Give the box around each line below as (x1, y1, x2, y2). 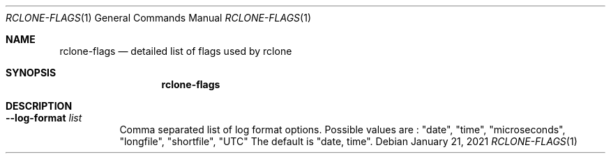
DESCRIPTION (6, 100, 73, 112)
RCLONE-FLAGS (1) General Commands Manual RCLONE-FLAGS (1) (6, 12, 312, 24)
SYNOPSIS (6, 67, 56, 78)
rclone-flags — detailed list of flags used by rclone (59, 45, 292, 57)
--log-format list (6, 112, 82, 124)
